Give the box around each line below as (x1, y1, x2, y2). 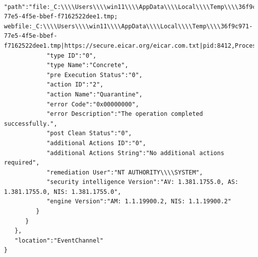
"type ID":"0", (46, 52, 97, 59)
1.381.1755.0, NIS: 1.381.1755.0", (4, 188, 122, 195)
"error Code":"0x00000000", (46, 100, 139, 108)
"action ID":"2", (46, 81, 104, 88)
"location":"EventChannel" (14, 237, 104, 244)
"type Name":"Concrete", (46, 62, 129, 69)
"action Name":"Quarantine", (46, 90, 143, 98)
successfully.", (4, 120, 58, 127)
